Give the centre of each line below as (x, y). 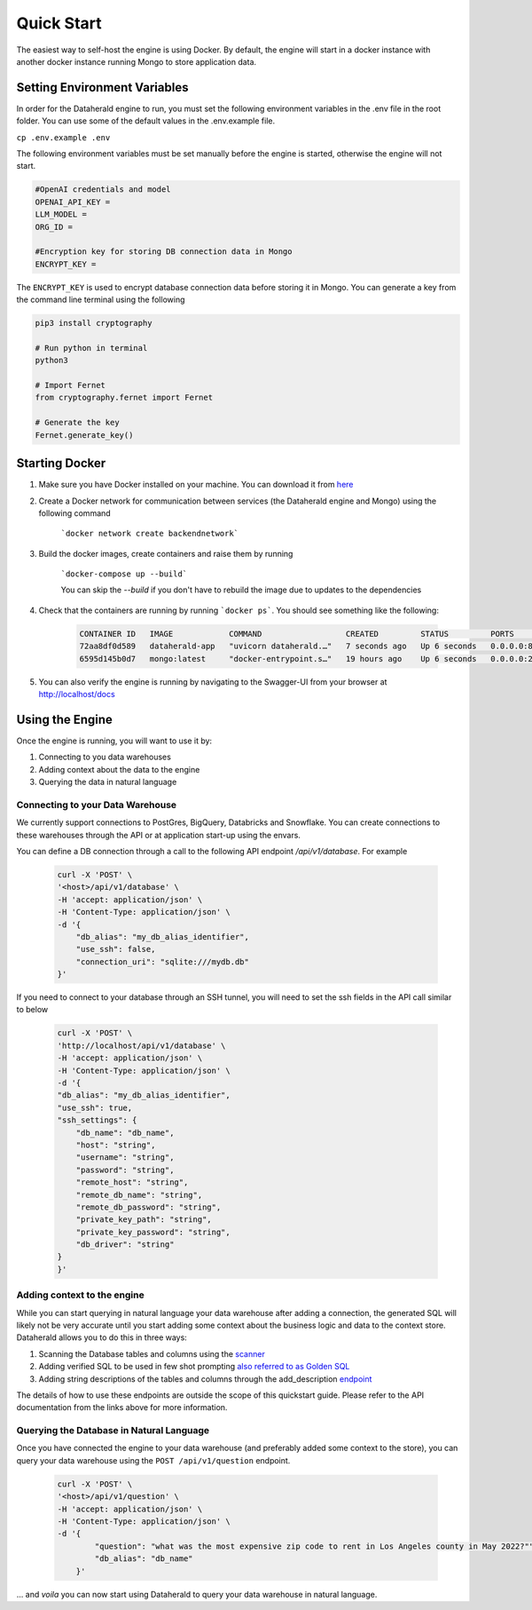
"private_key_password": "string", (153, 1232)
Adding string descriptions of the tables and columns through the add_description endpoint (205, 1379)
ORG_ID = (54, 227)
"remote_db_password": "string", (149, 1207)
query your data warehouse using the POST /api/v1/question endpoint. (153, 1460)
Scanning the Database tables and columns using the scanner (152, 1353)
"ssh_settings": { (97, 1120)
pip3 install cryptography (94, 323)
